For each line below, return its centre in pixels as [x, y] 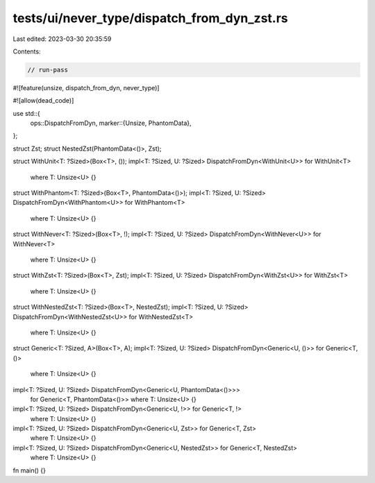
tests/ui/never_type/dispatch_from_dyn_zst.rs [150, 18]
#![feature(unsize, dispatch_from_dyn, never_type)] [86, 87]
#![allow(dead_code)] [43, 101]
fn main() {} [30, 470]
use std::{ [27, 113]
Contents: [27, 51]
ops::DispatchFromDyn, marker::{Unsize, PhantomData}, [111, 123]
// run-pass [48, 70]
